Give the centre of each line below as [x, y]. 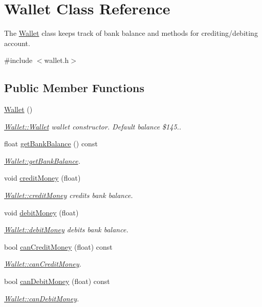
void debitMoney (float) [41, 212]
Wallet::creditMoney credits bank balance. [69, 195]
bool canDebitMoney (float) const [57, 281]
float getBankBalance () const [51, 144]
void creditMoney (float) [42, 178]
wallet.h [57, 60]
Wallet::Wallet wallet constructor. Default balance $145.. [93, 126]
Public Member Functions [74, 88]
